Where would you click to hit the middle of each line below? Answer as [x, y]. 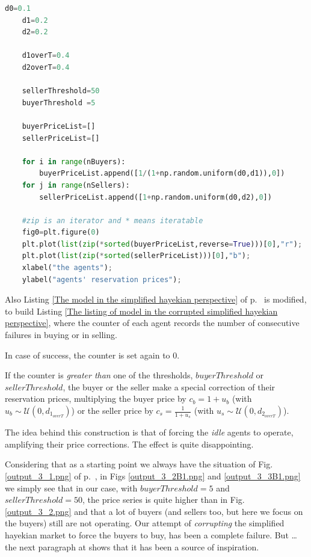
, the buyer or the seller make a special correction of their [169, 386]
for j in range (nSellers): [76, 185]
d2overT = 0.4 [46, 67]
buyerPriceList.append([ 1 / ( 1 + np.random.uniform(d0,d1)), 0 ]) [162, 174]
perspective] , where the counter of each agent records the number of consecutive [152, 323]
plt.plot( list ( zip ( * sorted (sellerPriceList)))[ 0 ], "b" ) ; [136, 256]
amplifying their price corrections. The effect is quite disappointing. [129, 444]
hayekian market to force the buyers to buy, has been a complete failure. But [147, 534]
